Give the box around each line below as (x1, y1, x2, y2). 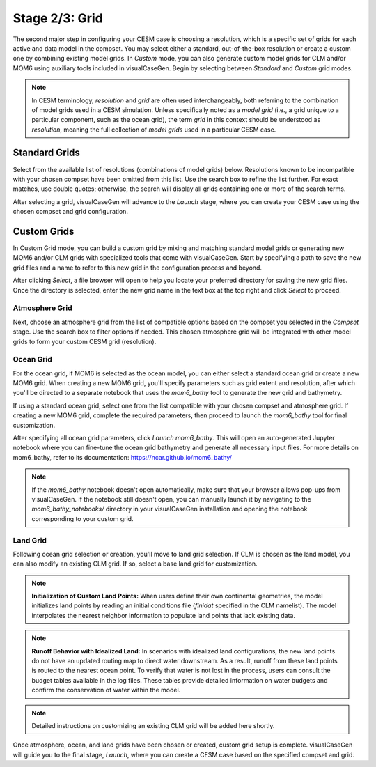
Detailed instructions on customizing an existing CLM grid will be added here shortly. (31, 721, 275, 729)
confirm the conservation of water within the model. (31, 686, 181, 695)
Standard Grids (13, 147, 80, 159)
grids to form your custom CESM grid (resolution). (13, 337, 157, 346)
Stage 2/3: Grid (13, 10, 104, 26)
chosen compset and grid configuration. (13, 208, 129, 216)
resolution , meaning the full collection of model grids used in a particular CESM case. (31, 125, 276, 134)
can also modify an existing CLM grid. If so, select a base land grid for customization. (13, 559, 258, 568)
